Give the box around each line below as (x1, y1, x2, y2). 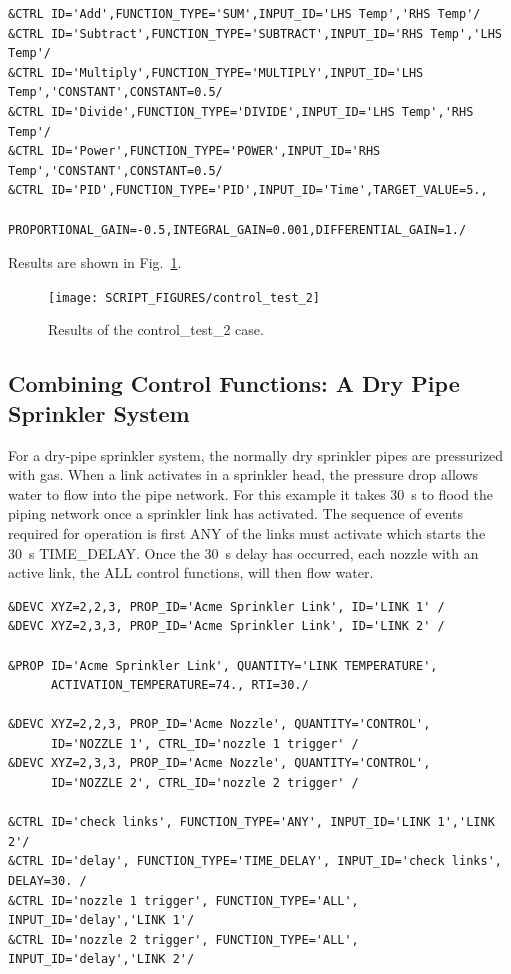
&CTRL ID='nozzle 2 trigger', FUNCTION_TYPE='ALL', (8, 932, 359, 947)
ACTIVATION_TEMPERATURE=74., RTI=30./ (50, 678, 309, 693)
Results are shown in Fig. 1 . (8, 252, 182, 273)
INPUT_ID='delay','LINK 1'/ (8, 913, 195, 928)
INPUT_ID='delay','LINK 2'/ (8, 952, 195, 967)
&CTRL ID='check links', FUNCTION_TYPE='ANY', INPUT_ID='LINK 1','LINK (8, 815, 495, 830)
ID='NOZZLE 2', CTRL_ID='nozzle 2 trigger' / (50, 776, 359, 791)
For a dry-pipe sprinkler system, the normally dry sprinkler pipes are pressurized (8, 444, 504, 465)
